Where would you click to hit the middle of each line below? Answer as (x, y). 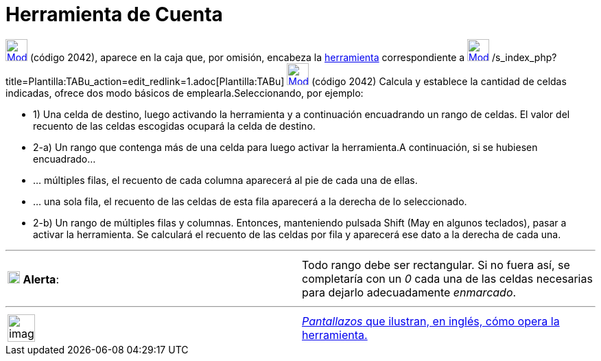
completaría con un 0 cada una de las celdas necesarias (447, 278)
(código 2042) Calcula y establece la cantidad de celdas (439, 81)
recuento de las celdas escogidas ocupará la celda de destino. (174, 126)
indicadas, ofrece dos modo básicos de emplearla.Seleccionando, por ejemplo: (185, 93)
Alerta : (41, 279)
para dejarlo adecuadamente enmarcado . (409, 292)
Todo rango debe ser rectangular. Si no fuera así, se (436, 265)
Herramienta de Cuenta (114, 14)
